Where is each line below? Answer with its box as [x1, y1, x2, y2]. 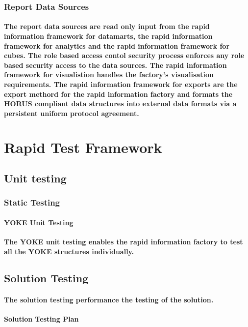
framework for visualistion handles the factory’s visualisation [4, 69, 214, 80]
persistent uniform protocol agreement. [4, 108, 139, 118]
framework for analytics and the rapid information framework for [4, 40, 230, 51]
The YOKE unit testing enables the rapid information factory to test [4, 237, 243, 247]
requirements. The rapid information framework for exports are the [4, 79, 238, 89]
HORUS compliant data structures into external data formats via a [4, 98, 237, 109]
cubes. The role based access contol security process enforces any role [4, 50, 245, 60]
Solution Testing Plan [4, 313, 79, 324]
